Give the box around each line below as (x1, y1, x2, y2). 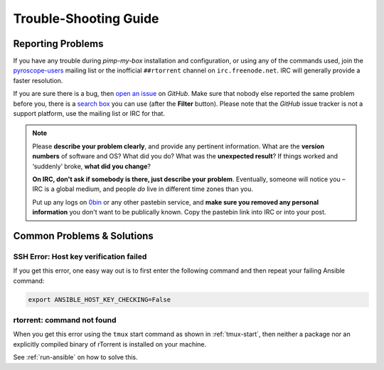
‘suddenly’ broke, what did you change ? (32, 162, 151, 170)
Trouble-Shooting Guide (13, 11, 159, 26)
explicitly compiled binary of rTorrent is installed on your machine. (13, 339, 207, 348)
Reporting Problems (13, 38, 104, 50)
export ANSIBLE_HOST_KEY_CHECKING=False (28, 295, 171, 303)
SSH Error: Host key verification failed (13, 251, 147, 261)
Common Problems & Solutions (13, 229, 154, 241)
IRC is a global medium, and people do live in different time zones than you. (32, 185, 254, 193)
